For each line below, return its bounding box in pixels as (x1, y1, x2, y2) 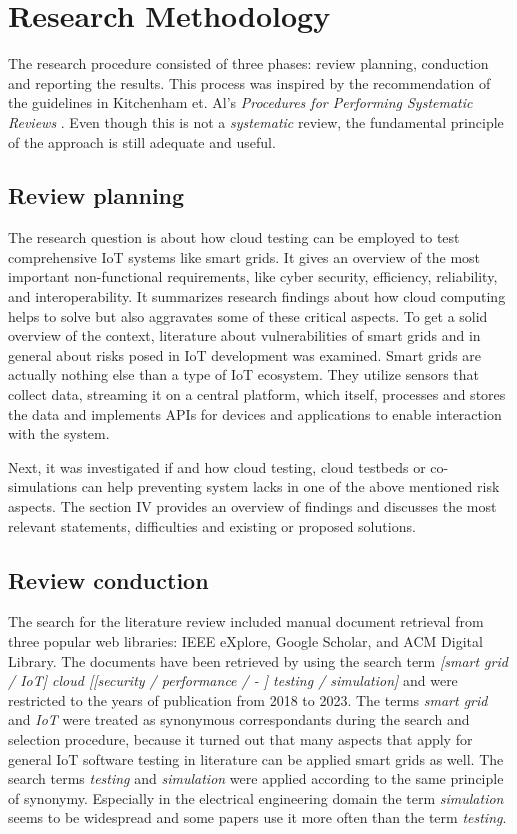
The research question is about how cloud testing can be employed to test (8, 227, 460, 248)
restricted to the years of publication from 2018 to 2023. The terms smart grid (8, 689, 488, 710)
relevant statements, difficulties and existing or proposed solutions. (8, 515, 416, 536)
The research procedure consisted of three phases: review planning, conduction (8, 53, 489, 74)
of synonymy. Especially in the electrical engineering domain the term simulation (8, 787, 504, 808)
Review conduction (8, 564, 209, 595)
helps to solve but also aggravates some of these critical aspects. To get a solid (8, 305, 488, 326)
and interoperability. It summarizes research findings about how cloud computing (8, 286, 506, 307)
